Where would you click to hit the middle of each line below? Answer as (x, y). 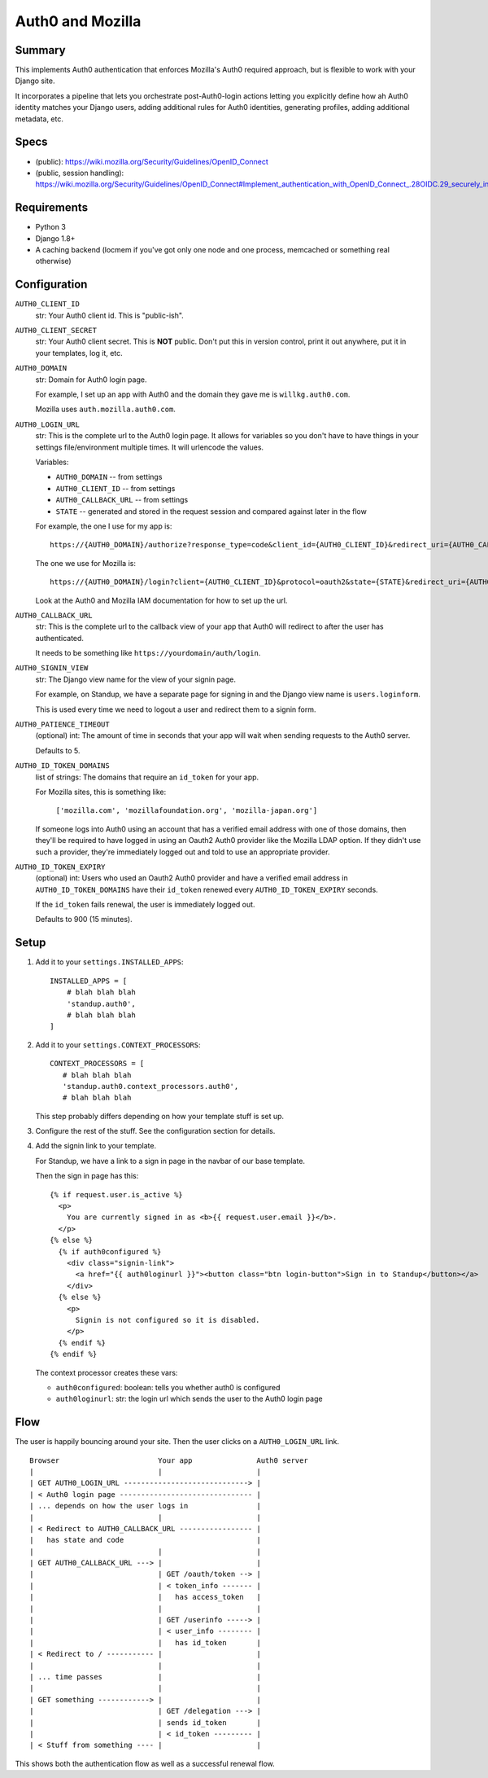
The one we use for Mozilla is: (85, 563)
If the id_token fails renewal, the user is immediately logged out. (145, 905)
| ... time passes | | (146, 1677)
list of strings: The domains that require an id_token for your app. (147, 777)
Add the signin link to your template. (96, 1146)
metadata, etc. (39, 119)
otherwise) (54, 261)
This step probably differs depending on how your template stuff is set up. (160, 1116)
